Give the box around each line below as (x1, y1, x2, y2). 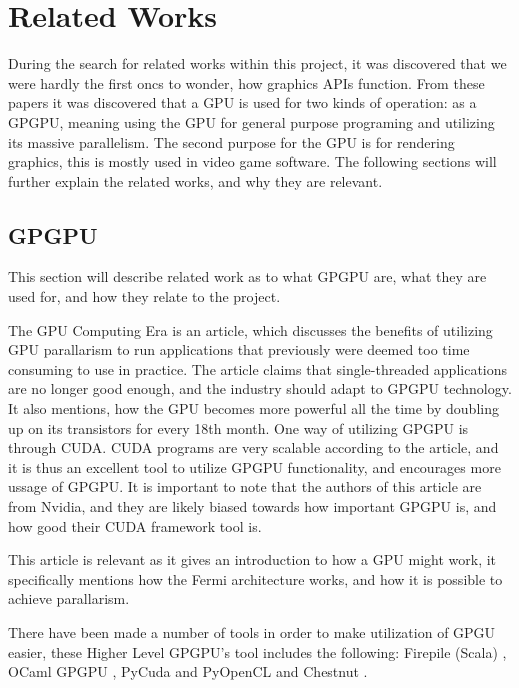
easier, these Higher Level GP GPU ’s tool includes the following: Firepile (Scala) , (8, 641, 507, 662)
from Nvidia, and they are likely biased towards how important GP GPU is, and (8, 496, 497, 517)
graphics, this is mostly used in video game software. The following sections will (8, 151, 497, 172)
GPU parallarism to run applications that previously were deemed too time (8, 339, 470, 360)
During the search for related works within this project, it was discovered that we (8, 53, 507, 74)
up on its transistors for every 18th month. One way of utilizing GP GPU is (8, 417, 469, 438)
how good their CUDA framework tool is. (8, 515, 262, 536)
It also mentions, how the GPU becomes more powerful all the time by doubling (8, 398, 499, 419)
